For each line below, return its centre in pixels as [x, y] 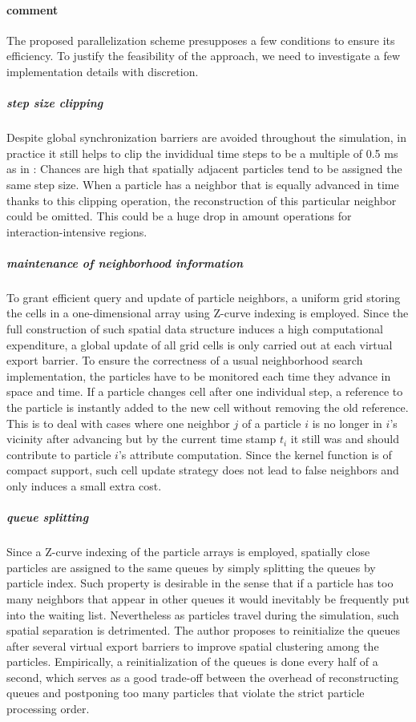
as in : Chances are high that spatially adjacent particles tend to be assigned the [204, 169]
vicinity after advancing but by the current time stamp [141, 439]
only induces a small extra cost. [84, 485]
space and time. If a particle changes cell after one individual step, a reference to [205, 391]
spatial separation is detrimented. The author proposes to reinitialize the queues [204, 630]
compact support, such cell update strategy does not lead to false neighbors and [203, 470]
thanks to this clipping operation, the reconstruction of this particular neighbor [202, 200]
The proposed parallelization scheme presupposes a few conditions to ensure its [201, 40]
